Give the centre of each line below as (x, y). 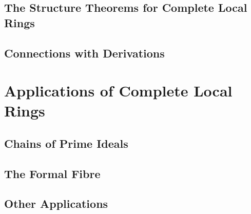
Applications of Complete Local (118, 91)
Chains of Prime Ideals (66, 143)
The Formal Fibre (52, 173)
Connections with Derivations (84, 53)
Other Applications (56, 203)
